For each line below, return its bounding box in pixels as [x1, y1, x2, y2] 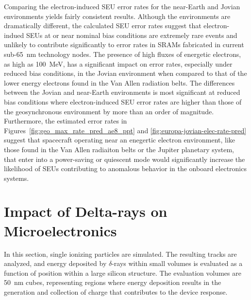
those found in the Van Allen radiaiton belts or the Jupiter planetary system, [4, 144, 234, 154]
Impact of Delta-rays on [4, 201, 167, 221]
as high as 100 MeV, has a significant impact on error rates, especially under [4, 58, 233, 69]
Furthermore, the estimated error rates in [4, 116, 127, 126]
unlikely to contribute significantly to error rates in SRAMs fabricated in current [4, 39, 244, 50]
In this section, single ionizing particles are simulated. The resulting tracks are [4, 248, 237, 259]
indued [4, 30, 24, 40]
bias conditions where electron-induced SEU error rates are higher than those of [4, 96, 242, 106]
